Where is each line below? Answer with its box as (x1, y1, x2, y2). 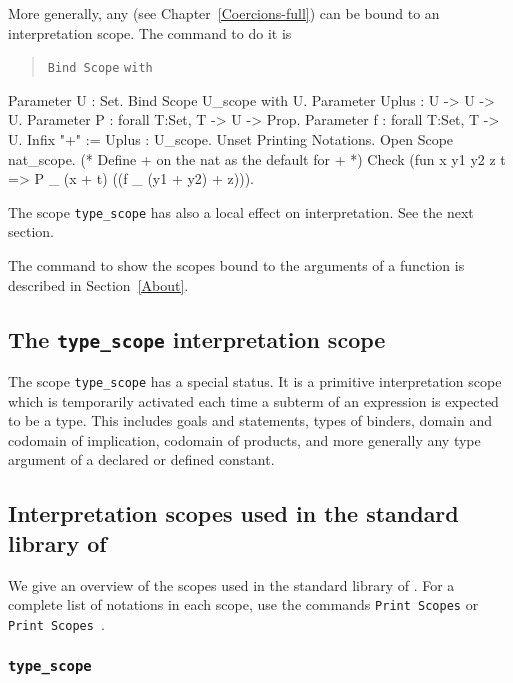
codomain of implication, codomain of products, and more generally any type (8, 429, 481, 450)
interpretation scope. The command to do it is (8, 22, 292, 43)
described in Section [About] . (8, 274, 189, 295)
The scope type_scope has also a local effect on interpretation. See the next (8, 201, 474, 222)
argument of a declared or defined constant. (8, 449, 275, 470)
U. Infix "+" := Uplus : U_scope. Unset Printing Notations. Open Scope (8, 129, 454, 150)
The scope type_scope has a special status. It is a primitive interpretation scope (8, 371, 502, 392)
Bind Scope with (47, 61, 153, 76)
